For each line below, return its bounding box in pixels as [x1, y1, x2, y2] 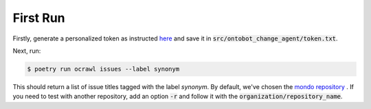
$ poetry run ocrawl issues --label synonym [27, 65, 180, 73]
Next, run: [12, 47, 41, 55]
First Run [12, 10, 65, 25]
